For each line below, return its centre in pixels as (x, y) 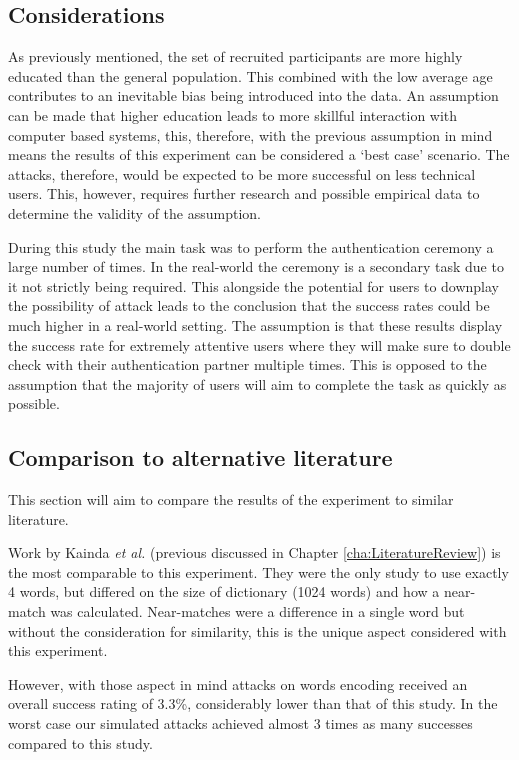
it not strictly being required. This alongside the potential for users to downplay (254, 285)
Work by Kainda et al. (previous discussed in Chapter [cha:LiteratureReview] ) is (254, 552)
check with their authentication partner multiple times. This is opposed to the (247, 364)
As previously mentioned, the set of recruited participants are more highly (235, 56)
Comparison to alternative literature (200, 457)
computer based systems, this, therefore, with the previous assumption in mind (250, 134)
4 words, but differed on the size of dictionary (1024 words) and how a (224, 591)
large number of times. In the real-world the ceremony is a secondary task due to (256, 266)
